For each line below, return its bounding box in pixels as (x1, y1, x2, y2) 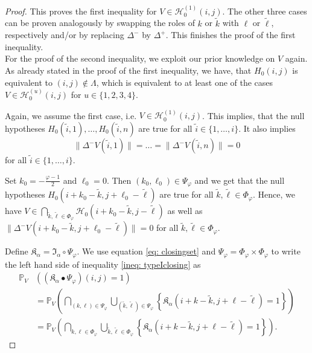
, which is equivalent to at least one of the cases (96, 76, 273, 88)
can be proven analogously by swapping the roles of (5, 16, 195, 29)
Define (5, 245, 28, 257)
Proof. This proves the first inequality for (5, 4, 157, 17)
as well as (167, 204, 203, 217)
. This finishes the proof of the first (165, 28, 296, 41)
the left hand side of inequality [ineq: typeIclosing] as (5, 257, 201, 270)
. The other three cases (222, 4, 307, 17)
